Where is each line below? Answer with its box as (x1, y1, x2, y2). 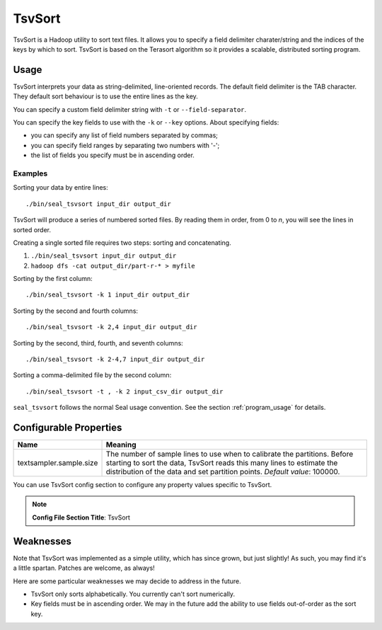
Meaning (105, 440, 137, 449)
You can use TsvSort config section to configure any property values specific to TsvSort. (13, 481, 272, 489)
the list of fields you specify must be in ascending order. (30, 151, 195, 159)
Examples (13, 168, 48, 178)
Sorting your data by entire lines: (13, 183, 109, 192)
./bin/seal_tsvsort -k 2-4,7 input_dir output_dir (25, 355, 205, 364)
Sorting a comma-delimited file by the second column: (13, 371, 172, 379)
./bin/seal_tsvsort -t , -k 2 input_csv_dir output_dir (25, 387, 224, 396)
